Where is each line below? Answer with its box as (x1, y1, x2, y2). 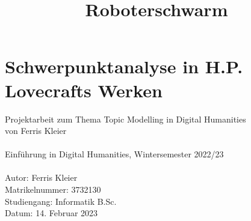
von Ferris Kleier (5, 124, 67, 137)
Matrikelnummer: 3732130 (5, 183, 101, 196)
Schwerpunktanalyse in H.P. (5, 54, 243, 79)
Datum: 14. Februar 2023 (5, 207, 98, 219)
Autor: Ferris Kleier (5, 171, 78, 184)
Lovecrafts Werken (5, 77, 163, 102)
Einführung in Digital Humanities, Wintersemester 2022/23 (5, 148, 224, 160)
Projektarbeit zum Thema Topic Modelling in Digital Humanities (5, 112, 246, 125)
